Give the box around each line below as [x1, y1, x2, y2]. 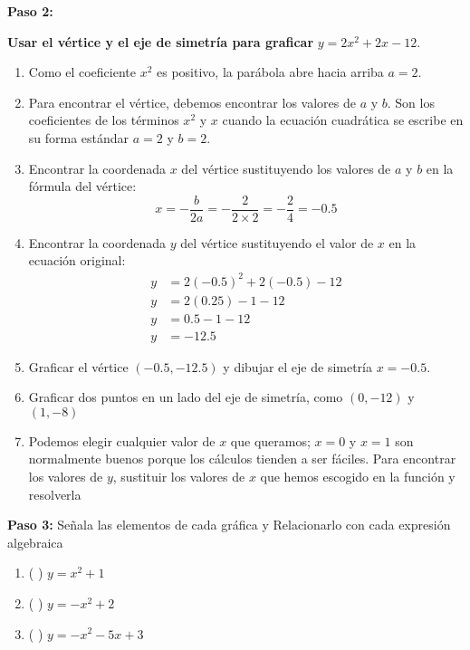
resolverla [28, 484, 82, 503]
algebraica [7, 532, 63, 551]
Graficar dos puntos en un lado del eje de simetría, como [28, 387, 343, 406]
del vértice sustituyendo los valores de [181, 158, 391, 177]
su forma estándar [28, 128, 129, 147]
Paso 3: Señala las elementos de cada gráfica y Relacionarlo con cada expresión [7, 515, 451, 534]
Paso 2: [7, 2, 53, 20]
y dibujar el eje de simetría [223, 357, 372, 376]
